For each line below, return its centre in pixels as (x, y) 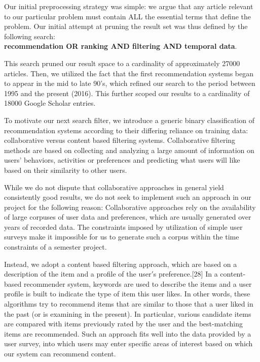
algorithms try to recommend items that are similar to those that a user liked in (129, 304)
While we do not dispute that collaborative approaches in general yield (114, 187)
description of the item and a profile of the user (78, 274)
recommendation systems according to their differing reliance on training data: (126, 130)
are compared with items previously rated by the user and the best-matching (124, 324)
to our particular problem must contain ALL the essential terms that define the (127, 16)
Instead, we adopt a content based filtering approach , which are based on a (121, 264)
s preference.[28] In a (185, 274)
